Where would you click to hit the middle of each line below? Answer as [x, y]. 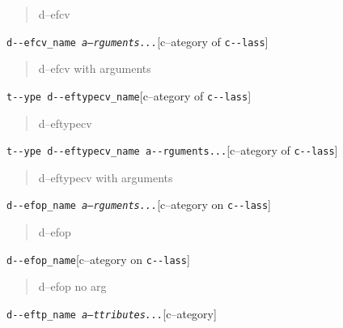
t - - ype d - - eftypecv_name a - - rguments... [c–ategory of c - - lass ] [172, 150]
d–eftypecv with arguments [106, 177]
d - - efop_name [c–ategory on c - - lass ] [98, 259]
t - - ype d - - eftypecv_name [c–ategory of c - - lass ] [129, 95]
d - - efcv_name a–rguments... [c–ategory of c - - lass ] [138, 41]
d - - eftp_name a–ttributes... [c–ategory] [112, 313]
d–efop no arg [72, 286]
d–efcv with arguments [95, 68]
